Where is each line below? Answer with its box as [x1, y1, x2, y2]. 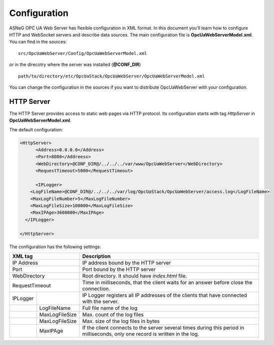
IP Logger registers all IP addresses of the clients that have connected [82, 292, 247, 299]
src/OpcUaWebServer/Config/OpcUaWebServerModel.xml [18, 50, 147, 56]
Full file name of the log [82, 305, 138, 312]
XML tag [12, 253, 33, 260]
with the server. [82, 298, 119, 305]
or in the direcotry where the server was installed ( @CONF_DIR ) [9, 61, 141, 67]
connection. [82, 285, 110, 292]
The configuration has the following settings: [9, 244, 101, 250]
